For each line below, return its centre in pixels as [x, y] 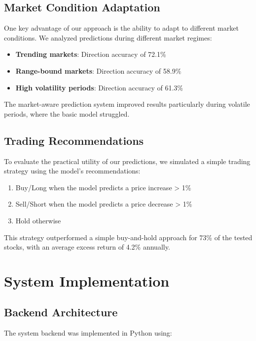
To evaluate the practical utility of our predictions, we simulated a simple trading [127, 161]
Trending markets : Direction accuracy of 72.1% [91, 54]
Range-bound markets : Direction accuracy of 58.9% [98, 70]
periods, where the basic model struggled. [67, 113]
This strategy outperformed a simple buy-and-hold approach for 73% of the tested [128, 237]
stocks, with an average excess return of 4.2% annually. [87, 247]
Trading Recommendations [74, 140]
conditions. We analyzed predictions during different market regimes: [108, 37]
